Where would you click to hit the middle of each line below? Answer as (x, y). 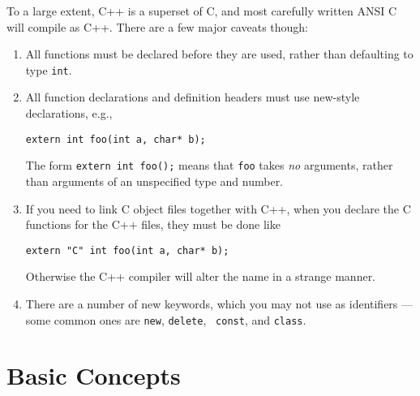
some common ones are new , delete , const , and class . (166, 319)
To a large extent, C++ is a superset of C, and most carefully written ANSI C (202, 11)
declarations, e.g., (69, 113)
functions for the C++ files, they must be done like (153, 224)
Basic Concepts (94, 375)
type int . (49, 69)
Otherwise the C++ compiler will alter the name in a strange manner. (201, 276)
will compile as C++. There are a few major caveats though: (158, 26)
